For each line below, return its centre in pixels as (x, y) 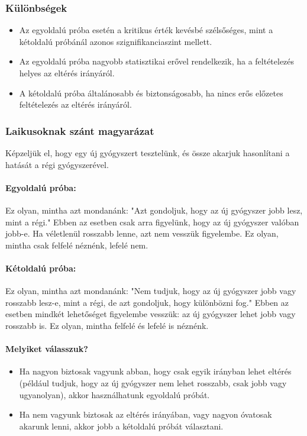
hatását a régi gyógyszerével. (57, 164)
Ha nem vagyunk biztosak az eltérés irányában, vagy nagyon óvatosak (146, 414)
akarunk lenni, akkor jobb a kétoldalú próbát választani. (121, 426)
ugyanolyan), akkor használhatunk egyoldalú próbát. (114, 394)
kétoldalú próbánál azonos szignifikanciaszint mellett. (116, 41)
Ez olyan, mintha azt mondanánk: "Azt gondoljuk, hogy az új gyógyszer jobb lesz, (154, 210)
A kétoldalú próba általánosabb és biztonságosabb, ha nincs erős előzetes (151, 93)
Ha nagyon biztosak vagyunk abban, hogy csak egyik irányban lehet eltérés (155, 371)
